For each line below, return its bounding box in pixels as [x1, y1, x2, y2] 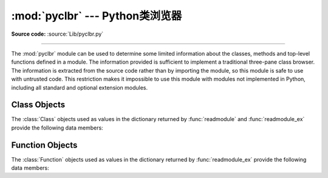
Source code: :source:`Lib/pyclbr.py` [11, 30, 104, 38]
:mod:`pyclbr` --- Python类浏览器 [11, 9, 182, 22]
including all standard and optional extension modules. [11, 84, 148, 91]
